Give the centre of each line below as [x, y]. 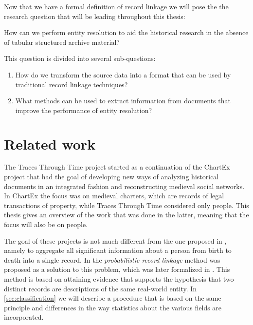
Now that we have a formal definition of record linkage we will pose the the [116, 6]
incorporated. [24, 317]
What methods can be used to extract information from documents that [123, 101]
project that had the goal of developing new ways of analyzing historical [111, 177]
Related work [50, 143]
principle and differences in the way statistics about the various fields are [113, 307]
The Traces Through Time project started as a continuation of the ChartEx [117, 167]
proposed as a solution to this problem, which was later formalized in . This [117, 269]
